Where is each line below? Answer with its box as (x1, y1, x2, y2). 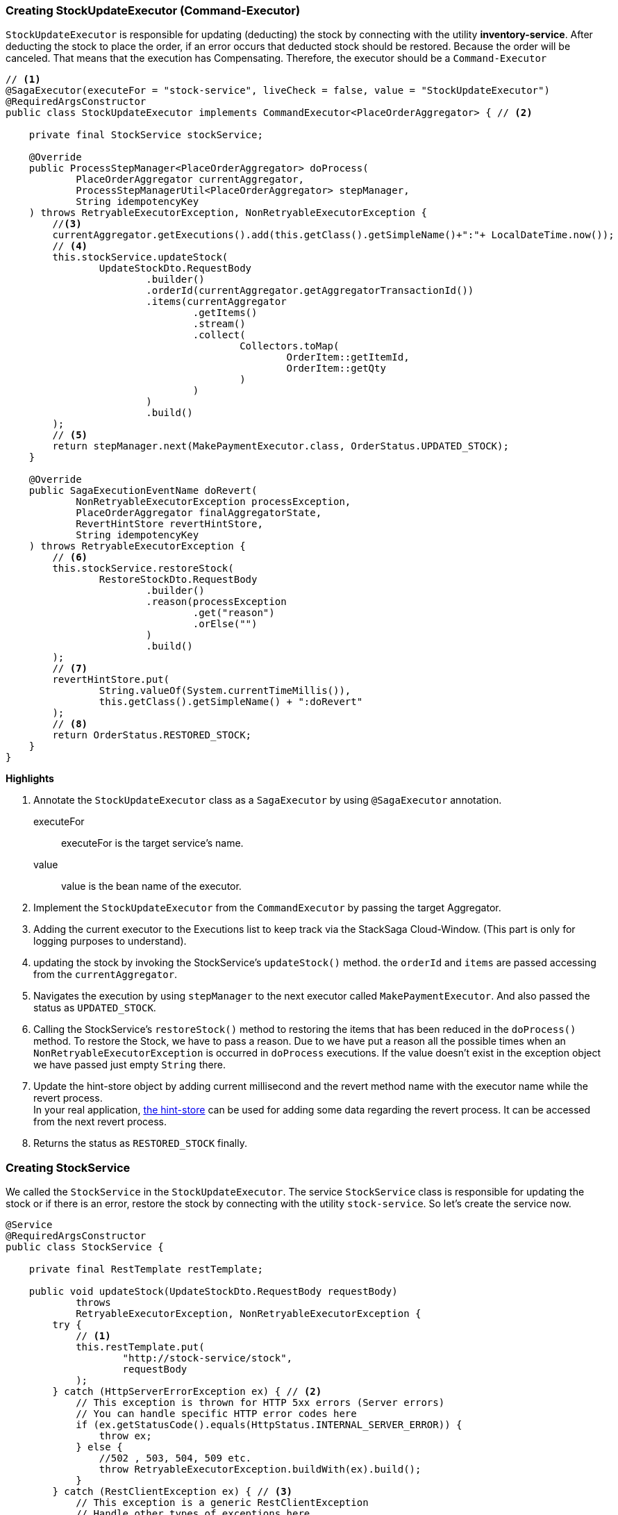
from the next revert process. (33, 1116, 167, 1128)
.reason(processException (146, 596, 287, 608)
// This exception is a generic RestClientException (76, 1497, 369, 1509)
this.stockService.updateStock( (52, 251, 228, 263)
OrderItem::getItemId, (286, 351, 410, 363)
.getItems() (192, 307, 258, 319)
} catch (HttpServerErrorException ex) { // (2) (52, 1386, 322, 1398)
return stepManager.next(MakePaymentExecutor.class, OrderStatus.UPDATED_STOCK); (52, 440, 509, 452)
